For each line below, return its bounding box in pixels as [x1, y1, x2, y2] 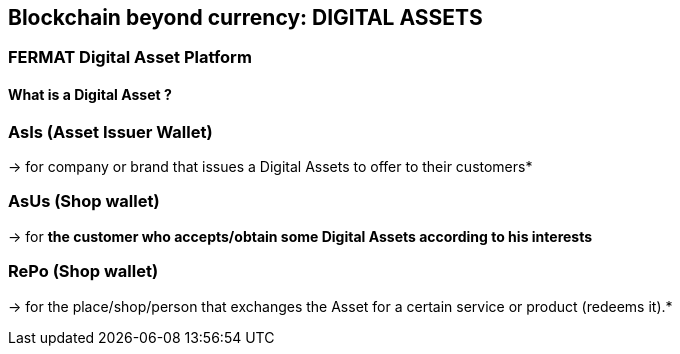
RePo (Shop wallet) [8, 261, 159, 282]
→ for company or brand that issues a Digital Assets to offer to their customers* [8, 158, 533, 176]
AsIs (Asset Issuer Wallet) [8, 121, 213, 142]
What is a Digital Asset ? [8, 86, 172, 104]
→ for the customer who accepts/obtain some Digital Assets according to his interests [8, 227, 593, 245]
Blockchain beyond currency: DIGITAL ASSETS [8, 5, 483, 30]
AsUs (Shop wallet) [8, 191, 160, 212]
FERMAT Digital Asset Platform [8, 47, 252, 68]
